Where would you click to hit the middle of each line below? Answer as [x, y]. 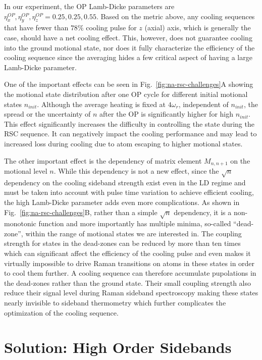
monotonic [20, 223]
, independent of [203, 104]
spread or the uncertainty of [47, 114]
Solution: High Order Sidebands [118, 347]
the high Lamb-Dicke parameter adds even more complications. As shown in [122, 202]
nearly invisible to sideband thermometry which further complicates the [115, 303]
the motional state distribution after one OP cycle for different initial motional [126, 94]
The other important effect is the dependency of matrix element [103, 160]
